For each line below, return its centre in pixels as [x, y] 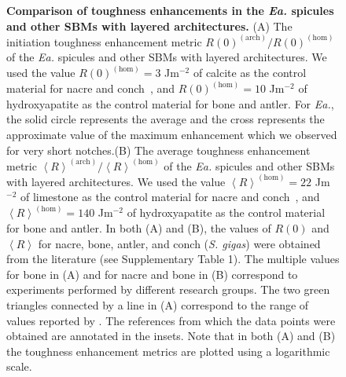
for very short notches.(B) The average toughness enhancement [158, 150]
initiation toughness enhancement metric [104, 41]
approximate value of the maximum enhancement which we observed [172, 135]
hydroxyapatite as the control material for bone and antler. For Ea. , [170, 103]
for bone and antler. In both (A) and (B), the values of [139, 227]
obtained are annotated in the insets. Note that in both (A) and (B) [171, 336]
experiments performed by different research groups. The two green [168, 289]
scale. [19, 366]
